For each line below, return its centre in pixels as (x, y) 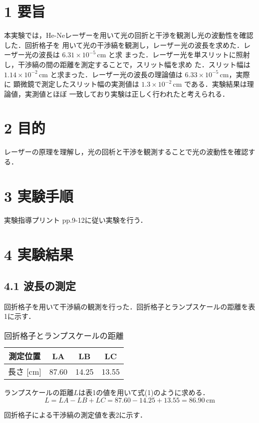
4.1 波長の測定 (40, 286)
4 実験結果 (39, 254)
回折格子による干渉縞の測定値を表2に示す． (76, 414)
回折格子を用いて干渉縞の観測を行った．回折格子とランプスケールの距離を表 (130, 306)
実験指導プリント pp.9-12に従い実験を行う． (76, 219)
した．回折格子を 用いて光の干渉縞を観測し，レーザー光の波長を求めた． (124, 45)
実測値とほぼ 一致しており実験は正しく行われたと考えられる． (127, 93)
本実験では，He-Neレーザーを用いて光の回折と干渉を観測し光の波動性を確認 (129, 35)
